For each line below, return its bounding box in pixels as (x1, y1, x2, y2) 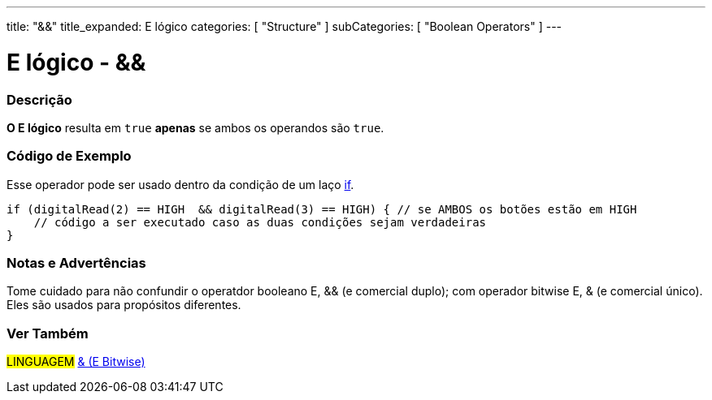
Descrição (7, 91, 72, 108)
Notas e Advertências (7, 255, 146, 271)
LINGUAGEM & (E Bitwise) (7, 355, 145, 369)
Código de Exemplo (7, 148, 132, 165)
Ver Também (7, 325, 89, 342)
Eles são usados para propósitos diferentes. (7, 298, 241, 312)
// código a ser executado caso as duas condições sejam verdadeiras (33, 215, 487, 229)
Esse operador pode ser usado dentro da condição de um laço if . (7, 177, 354, 191)
